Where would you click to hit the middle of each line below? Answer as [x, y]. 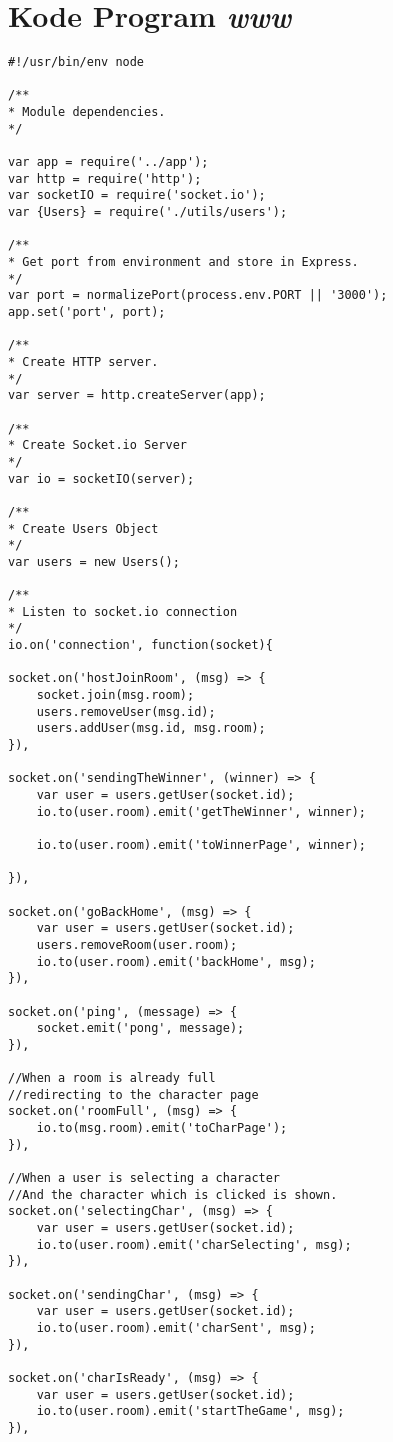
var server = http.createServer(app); [137, 395]
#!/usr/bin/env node [76, 62]
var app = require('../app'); [108, 162]
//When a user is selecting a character [144, 1178]
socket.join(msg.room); [115, 695]
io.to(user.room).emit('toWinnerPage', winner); [201, 844]
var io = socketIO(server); [101, 478]
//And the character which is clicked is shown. [173, 1194]
